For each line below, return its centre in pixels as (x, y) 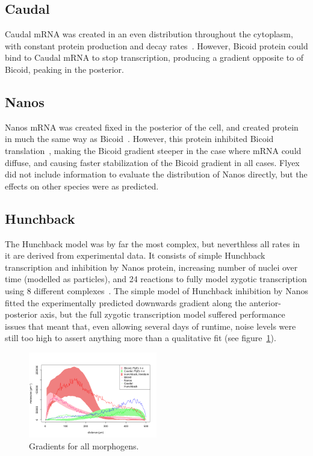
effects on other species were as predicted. (82, 186)
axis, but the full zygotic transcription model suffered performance (163, 314)
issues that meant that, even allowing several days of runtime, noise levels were (150, 326)
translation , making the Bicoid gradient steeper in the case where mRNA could (153, 150)
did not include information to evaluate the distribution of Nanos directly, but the (156, 174)
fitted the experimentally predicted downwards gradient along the (126, 302)
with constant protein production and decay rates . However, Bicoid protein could (156, 45)
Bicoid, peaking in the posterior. (64, 69)
